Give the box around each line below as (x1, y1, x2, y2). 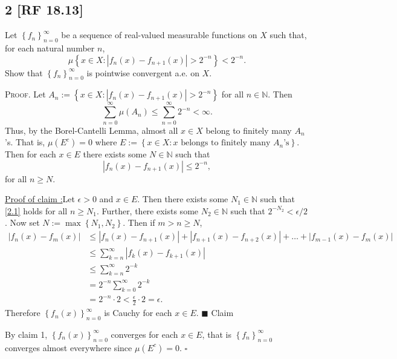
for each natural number (5, 42, 95, 54)
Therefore (5, 306, 40, 319)
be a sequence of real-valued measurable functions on (61, 28, 257, 41)
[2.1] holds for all (5, 204, 68, 217)
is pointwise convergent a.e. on (86, 66, 199, 79)
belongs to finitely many (181, 139, 271, 148)
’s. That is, (5, 136, 45, 148)
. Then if (123, 216, 155, 229)
